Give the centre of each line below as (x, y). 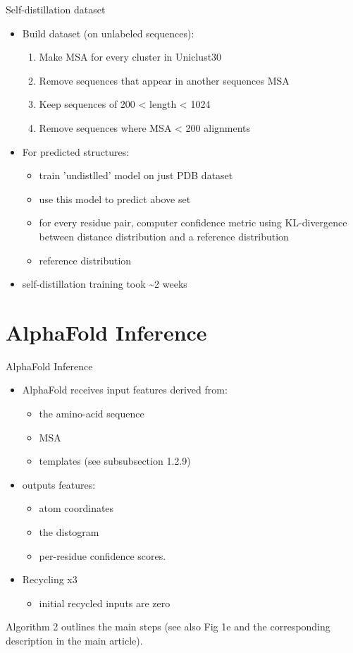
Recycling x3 (50, 579)
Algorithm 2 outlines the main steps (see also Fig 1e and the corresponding (168, 627)
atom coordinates (76, 508)
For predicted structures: (76, 151)
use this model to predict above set (115, 199)
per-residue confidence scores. (103, 555)
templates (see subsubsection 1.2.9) (115, 461)
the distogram (69, 532)
